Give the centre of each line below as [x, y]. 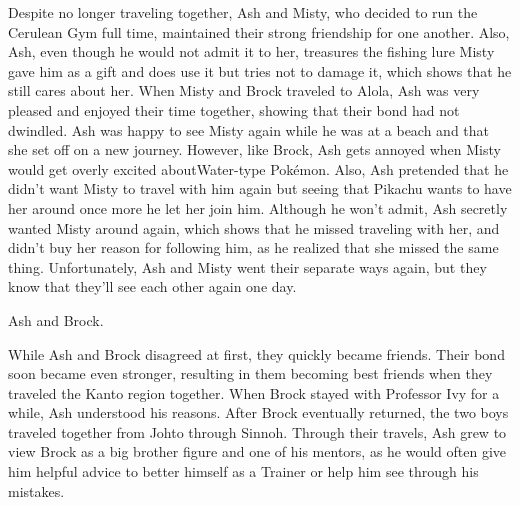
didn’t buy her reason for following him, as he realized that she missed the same [253, 247]
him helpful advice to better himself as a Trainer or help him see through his [243, 471]
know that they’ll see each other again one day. [152, 286]
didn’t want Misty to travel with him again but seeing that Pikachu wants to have [260, 188]
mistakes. [36, 490]
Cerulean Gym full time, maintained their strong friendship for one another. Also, [259, 31]
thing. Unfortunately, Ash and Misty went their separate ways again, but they [247, 266]
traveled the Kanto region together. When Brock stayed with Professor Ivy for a [254, 392]
